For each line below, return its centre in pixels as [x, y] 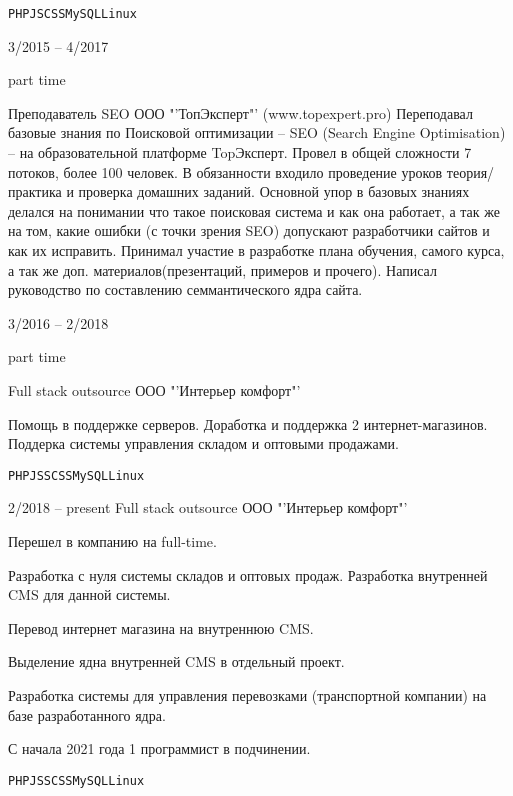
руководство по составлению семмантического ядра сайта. [185, 289]
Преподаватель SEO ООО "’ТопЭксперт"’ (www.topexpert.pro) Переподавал [240, 112]
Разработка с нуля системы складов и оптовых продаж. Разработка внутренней [248, 574]
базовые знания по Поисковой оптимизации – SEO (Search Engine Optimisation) [257, 132]
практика [35, 191]
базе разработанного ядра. [87, 714]
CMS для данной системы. [89, 594]
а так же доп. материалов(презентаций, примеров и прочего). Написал [222, 269]
